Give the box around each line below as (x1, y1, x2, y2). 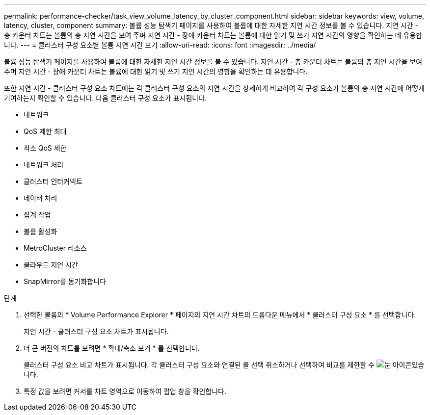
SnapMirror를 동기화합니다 (24, 277, 107, 285)
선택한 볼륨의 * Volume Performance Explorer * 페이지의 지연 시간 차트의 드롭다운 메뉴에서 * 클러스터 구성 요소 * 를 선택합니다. (24, 311, 416, 319)
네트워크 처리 (24, 160, 64, 169)
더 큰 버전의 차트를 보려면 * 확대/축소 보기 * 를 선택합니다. (24, 344, 200, 352)
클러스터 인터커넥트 (24, 177, 82, 185)
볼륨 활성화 (24, 227, 57, 235)
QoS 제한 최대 (24, 127, 67, 135)
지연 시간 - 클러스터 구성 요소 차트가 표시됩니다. (24, 327, 169, 336)
